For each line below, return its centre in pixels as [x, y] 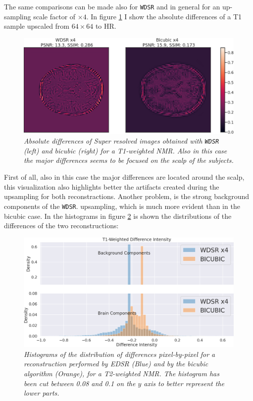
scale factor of [54, 16]
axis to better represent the [184, 383]
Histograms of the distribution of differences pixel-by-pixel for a [120, 354]
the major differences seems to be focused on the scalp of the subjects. [129, 160]
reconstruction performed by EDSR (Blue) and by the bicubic [116, 364]
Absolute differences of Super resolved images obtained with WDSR [122, 141]
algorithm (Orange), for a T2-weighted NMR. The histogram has [122, 373]
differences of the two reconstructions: [61, 226]
